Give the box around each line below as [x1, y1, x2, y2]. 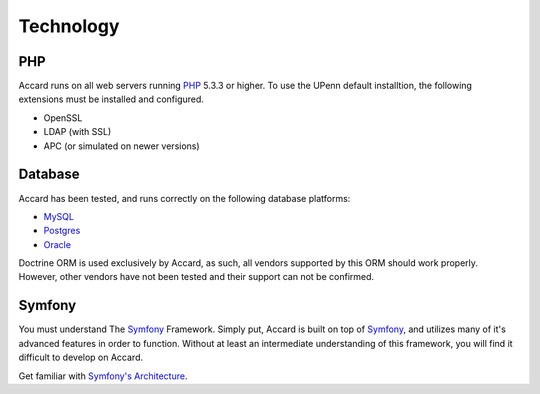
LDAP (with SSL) [43, 126, 112, 138]
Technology [18, 15, 120, 37]
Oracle [43, 238, 72, 250]
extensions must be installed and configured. [18, 93, 205, 105]
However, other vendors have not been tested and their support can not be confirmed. [18, 271, 375, 283]
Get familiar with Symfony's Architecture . [18, 370, 188, 382]
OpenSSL [43, 111, 83, 124]
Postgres [43, 225, 81, 237]
